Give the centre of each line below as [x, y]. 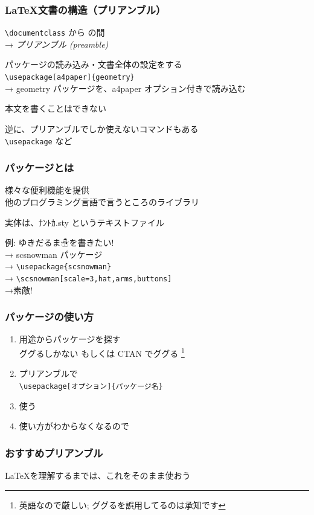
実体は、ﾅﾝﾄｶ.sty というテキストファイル [85, 222]
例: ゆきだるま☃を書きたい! [59, 242]
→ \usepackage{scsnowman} [58, 266]
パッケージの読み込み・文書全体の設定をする [94, 64]
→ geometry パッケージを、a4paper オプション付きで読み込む [125, 88]
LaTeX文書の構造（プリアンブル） [85, 9]
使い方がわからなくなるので [74, 426]
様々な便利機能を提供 [47, 190]
